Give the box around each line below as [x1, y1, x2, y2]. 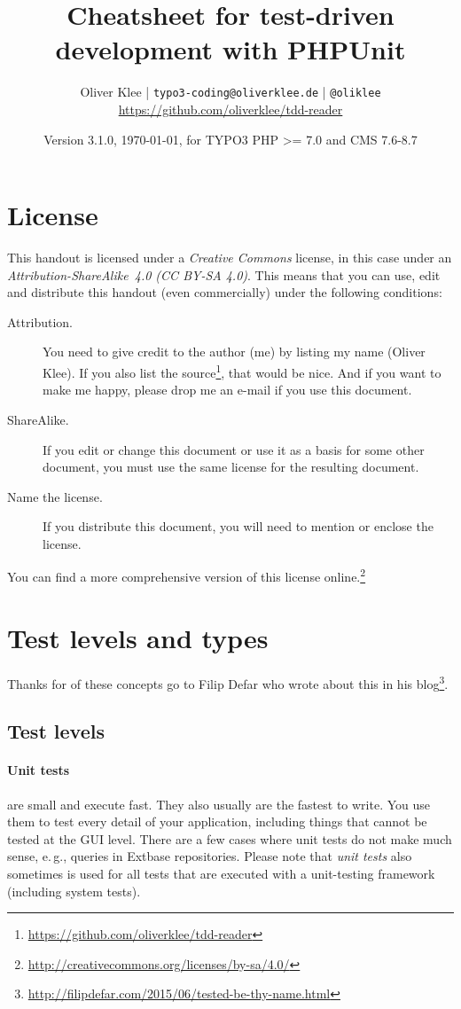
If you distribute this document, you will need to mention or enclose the [43, 517, 434, 536]
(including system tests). [7, 881, 141, 900]
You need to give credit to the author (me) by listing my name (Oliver [43, 342, 426, 361]
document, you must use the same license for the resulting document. [43, 458, 419, 476]
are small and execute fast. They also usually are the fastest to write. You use [7, 794, 430, 813]
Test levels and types [7, 619, 269, 655]
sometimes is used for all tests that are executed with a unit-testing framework [7, 864, 435, 883]
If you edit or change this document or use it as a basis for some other [43, 440, 425, 458]
